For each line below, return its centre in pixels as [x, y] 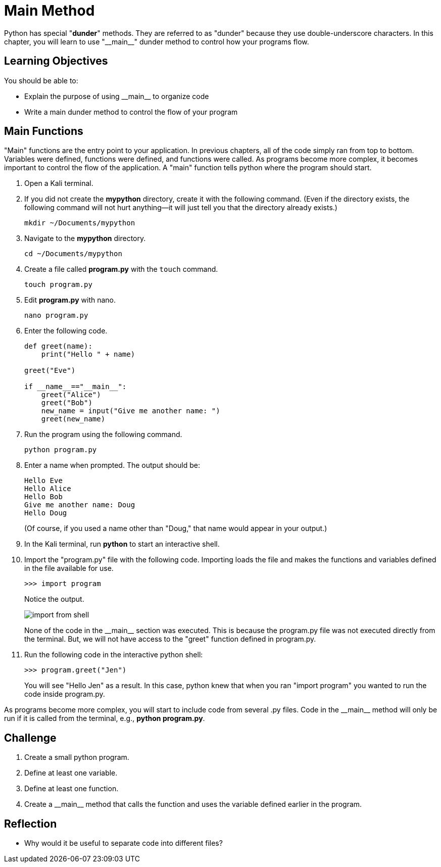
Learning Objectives [56, 61]
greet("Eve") [50, 371]
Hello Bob [43, 497]
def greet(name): [58, 346]
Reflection [31, 824]
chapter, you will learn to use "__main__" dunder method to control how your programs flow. [157, 41]
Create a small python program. [77, 757]
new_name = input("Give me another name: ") [131, 411]
